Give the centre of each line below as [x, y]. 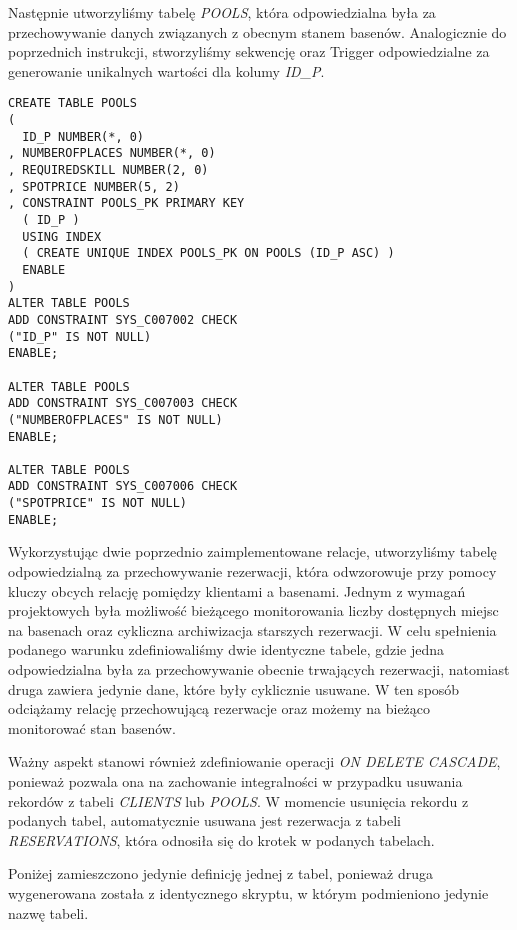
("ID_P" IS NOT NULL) [80, 336]
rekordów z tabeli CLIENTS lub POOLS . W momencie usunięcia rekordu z [238, 800]
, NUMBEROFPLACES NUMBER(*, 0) [112, 153]
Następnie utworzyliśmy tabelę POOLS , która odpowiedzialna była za [222, 12]
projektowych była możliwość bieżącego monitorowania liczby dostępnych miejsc [253, 610]
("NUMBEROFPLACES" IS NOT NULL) [115, 419]
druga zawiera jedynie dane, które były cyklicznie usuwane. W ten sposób [234, 688]
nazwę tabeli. [48, 912]
